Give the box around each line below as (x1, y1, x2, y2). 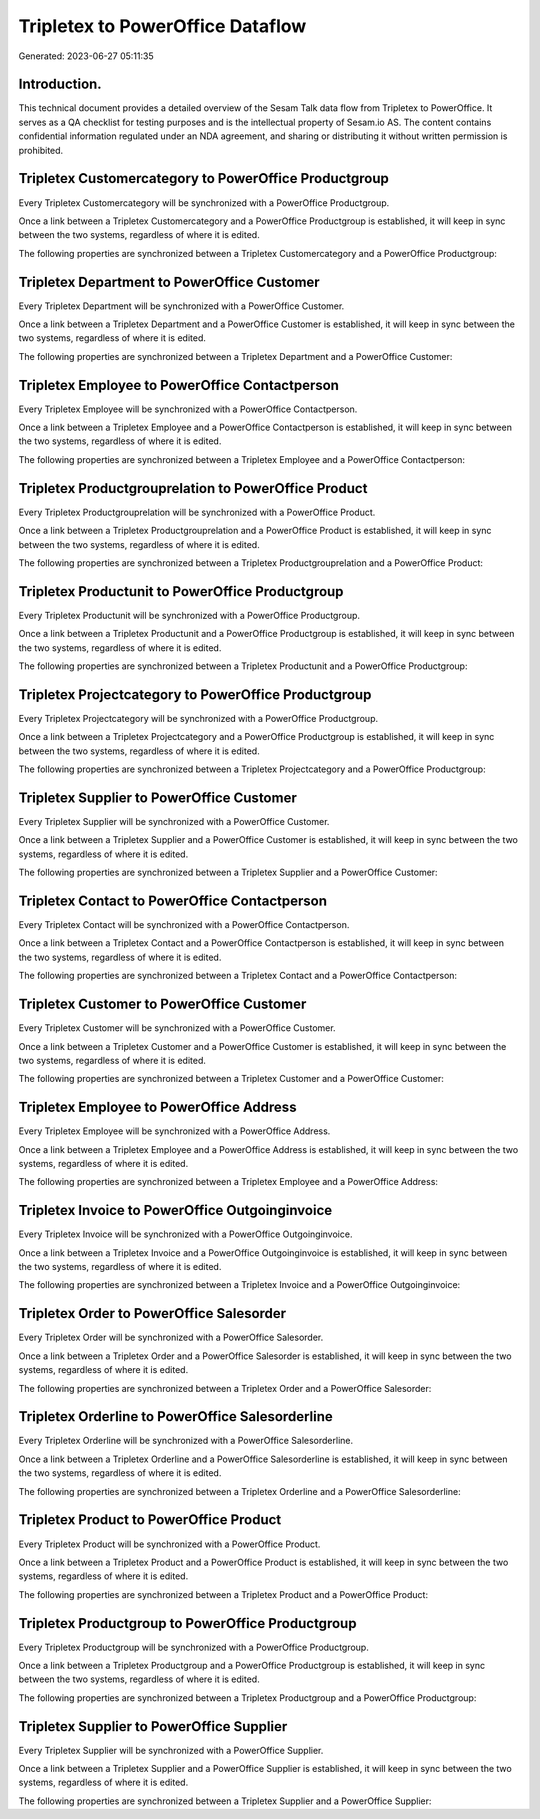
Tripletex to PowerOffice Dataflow (18, 15, 307, 37)
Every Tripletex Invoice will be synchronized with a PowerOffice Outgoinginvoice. (18, 1228, 353, 1240)
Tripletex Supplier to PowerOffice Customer (18, 789, 297, 806)
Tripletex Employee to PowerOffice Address (18, 1099, 297, 1116)
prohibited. (18, 144, 64, 156)
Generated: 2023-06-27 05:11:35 (18, 50, 154, 62)
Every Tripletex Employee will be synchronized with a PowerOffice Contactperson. (18, 403, 358, 415)
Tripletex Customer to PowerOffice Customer (18, 996, 307, 1013)
